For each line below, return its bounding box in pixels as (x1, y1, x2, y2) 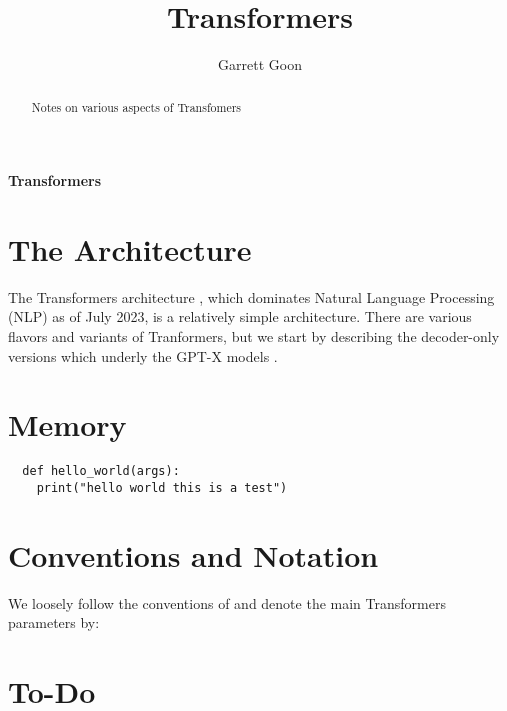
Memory (8, 404, 127, 445)
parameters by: (8, 612, 100, 633)
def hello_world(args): (22, 464, 180, 479)
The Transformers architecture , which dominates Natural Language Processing (8, 286, 495, 307)
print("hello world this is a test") (36, 481, 288, 496)
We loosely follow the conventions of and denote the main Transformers (8, 592, 446, 613)
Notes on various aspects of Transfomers (31, 98, 242, 115)
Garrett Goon (218, 54, 302, 75)
